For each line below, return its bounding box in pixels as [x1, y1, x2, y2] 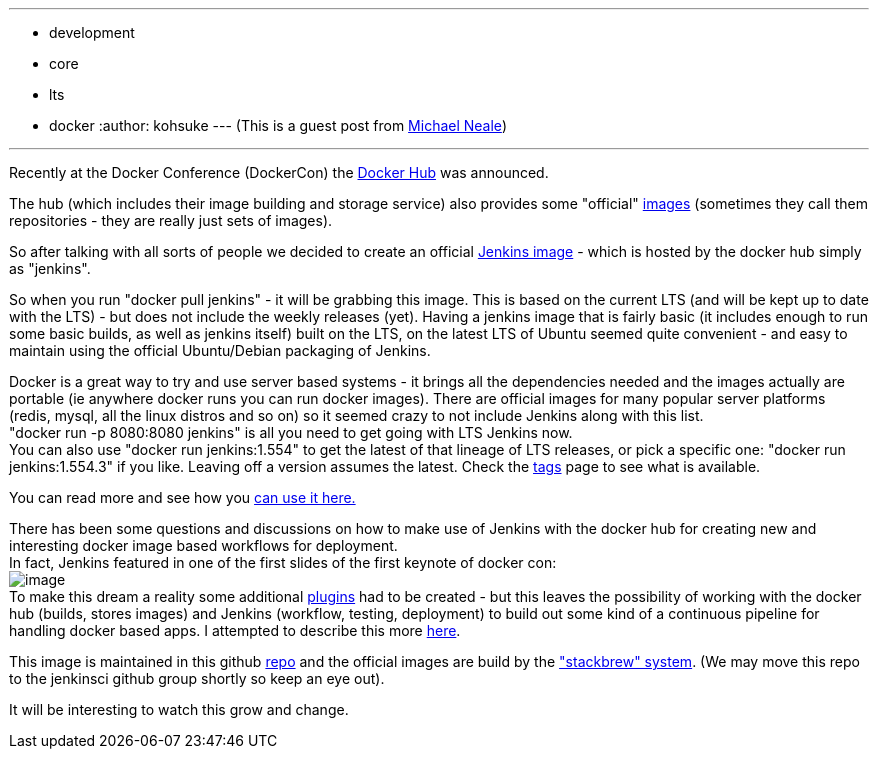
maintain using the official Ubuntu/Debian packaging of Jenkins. [9, 342, 431, 359]
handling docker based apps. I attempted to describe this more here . [9, 622, 461, 639]
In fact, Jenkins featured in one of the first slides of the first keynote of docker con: [9, 554, 557, 571]
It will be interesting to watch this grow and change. [9, 701, 349, 718]
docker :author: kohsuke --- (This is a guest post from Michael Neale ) [49, 117, 507, 134]
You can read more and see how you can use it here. [9, 489, 356, 506]
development [49, 24, 135, 41]
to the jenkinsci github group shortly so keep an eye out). [9, 670, 385, 687]
